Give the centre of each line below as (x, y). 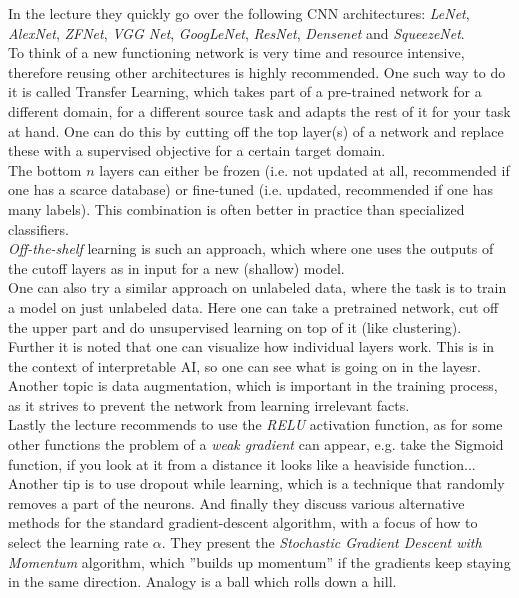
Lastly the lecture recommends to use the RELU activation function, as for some (255, 424)
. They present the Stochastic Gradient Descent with (321, 542)
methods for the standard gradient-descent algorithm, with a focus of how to (243, 522)
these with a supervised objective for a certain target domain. (197, 150)
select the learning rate (78, 542)
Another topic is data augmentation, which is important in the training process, (253, 385)
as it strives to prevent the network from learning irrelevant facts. (209, 404)
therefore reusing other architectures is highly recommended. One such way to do (257, 71)
